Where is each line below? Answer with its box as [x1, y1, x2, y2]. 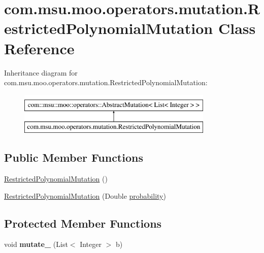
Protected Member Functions [4, 215, 162, 231]
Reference [4, 38, 75, 58]
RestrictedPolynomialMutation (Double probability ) [4, 190, 166, 201]
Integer [80, 239, 102, 249]
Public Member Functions [4, 150, 143, 165]
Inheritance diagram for [4, 67, 78, 78]
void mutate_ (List [4, 239, 68, 249]
